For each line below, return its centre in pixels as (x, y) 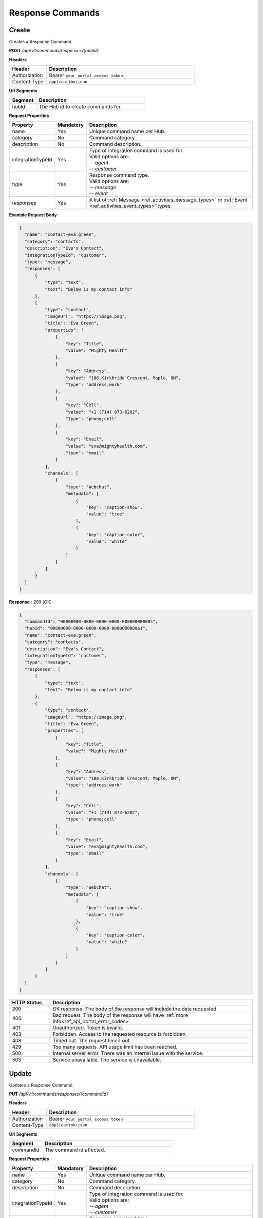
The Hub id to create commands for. (80, 106)
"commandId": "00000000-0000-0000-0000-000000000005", (91, 622)
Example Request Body (33, 215)
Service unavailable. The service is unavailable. (107, 1060)
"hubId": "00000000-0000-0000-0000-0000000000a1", (86, 628)
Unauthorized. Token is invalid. (88, 1028)
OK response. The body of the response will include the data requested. (135, 1009)
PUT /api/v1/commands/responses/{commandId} (58, 1094)
